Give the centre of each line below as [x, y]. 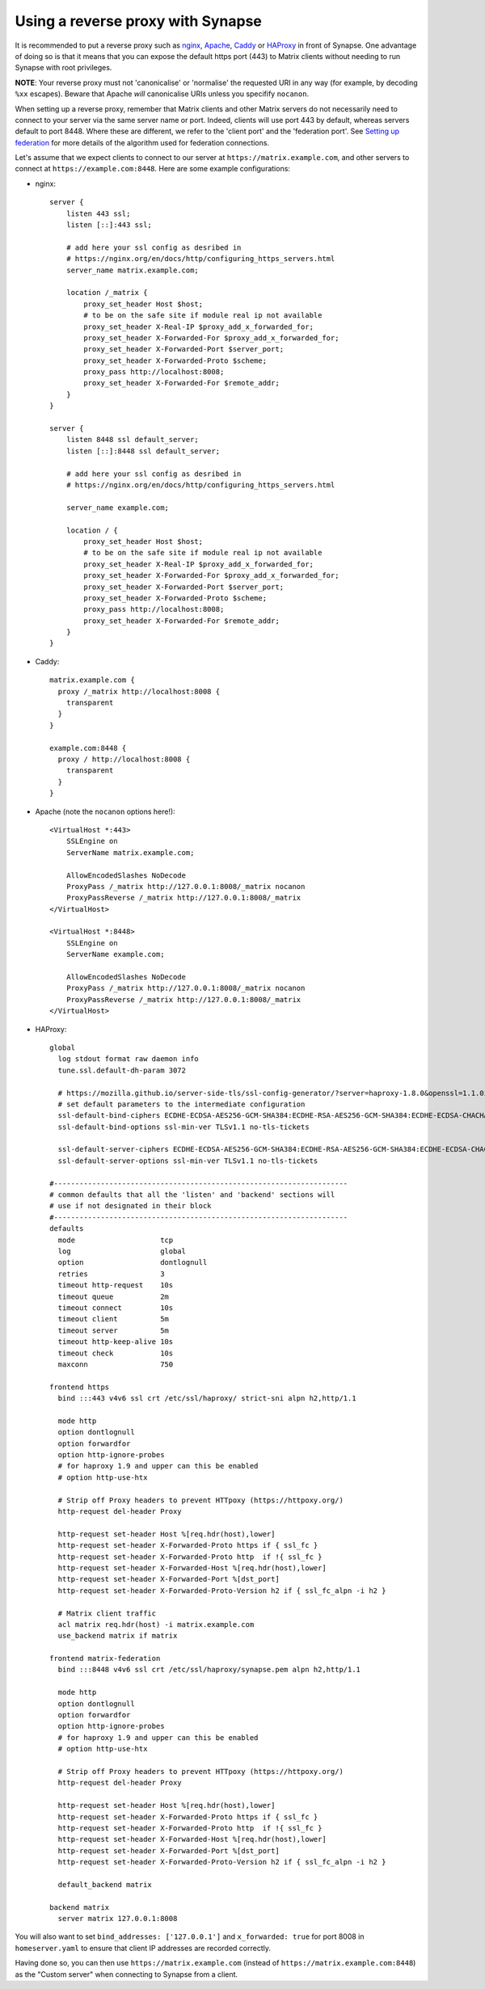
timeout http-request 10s [116, 1285]
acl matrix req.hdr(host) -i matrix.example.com [156, 1624]
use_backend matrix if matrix [118, 1636]
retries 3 [111, 1274]
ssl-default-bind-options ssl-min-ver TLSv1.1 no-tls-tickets [184, 1127]
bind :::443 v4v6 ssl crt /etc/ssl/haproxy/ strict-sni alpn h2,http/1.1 [207, 1399]
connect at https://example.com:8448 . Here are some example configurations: [153, 169]
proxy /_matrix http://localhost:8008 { [139, 691]
